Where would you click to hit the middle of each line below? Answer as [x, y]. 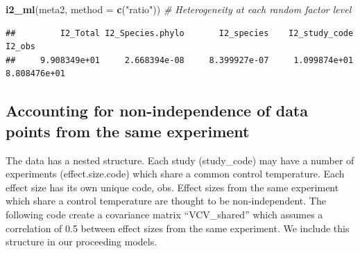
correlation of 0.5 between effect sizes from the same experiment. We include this [178, 228]
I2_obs [20, 47]
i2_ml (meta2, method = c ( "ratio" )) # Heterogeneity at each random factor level [179, 9]
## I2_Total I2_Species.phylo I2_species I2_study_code [180, 33]
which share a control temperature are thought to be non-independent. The [166, 201]
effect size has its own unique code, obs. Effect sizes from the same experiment [172, 187]
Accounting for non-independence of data [157, 111]
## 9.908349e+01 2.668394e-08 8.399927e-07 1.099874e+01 [180, 60]
